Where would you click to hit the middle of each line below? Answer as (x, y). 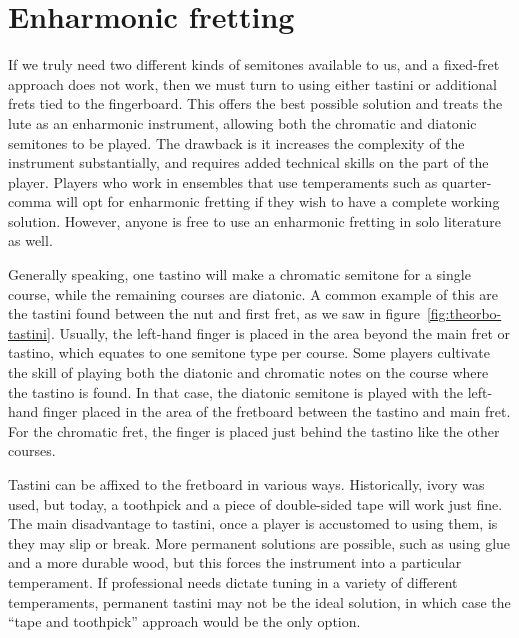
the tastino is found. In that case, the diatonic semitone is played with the (235, 391)
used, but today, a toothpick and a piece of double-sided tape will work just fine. (255, 503)
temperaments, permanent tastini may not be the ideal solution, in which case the (259, 601)
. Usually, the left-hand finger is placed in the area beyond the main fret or (280, 332)
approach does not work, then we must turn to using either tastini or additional (252, 83)
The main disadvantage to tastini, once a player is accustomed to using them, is (253, 523)
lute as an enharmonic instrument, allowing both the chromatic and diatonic (242, 122)
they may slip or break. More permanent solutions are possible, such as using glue (259, 542)
